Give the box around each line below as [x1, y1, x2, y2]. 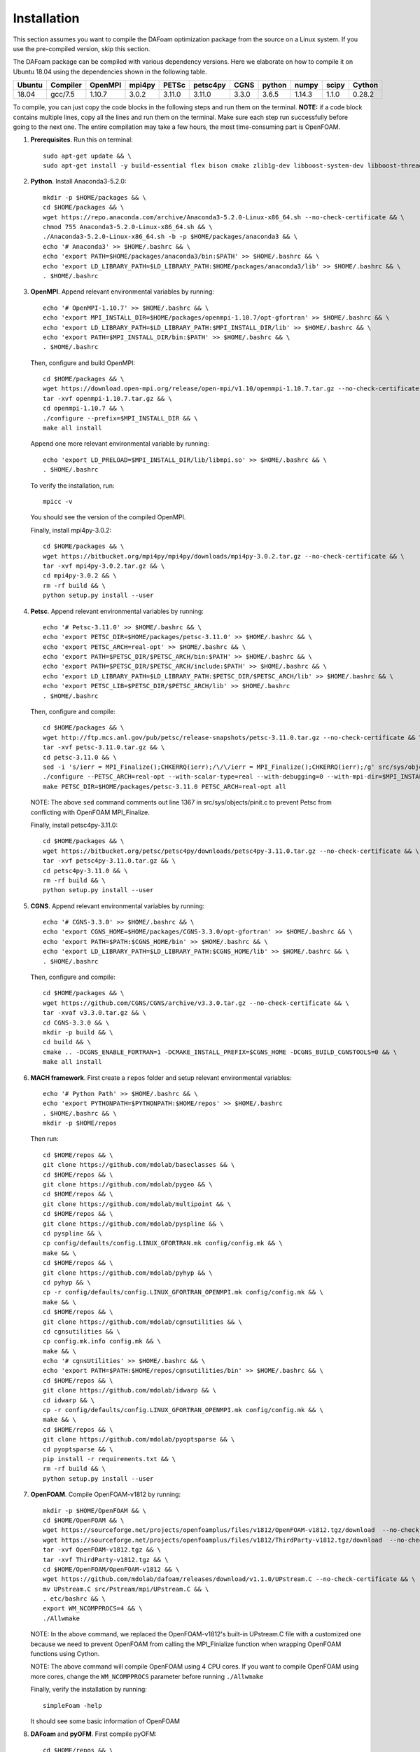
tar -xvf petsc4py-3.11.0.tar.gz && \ [43, 857, 176, 865]
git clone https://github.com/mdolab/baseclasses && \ [43, 1161, 235, 1169]
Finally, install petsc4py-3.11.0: [30, 821, 118, 829]
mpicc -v [43, 498, 73, 505]
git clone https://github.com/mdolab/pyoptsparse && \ [43, 1435, 235, 1444]
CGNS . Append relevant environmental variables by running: [30, 901, 205, 910]
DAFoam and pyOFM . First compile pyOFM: [30, 1730, 157, 1738]
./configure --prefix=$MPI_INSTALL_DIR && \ [43, 414, 199, 422]
